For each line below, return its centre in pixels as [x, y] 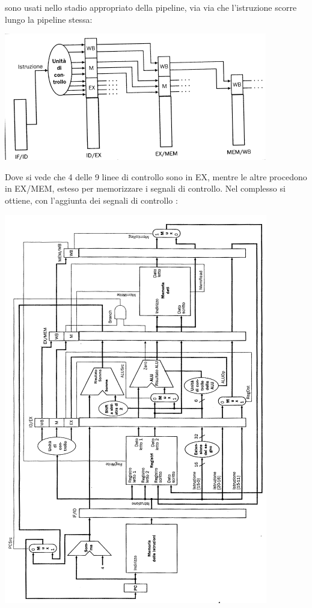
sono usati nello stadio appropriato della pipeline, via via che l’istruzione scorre [151, 7]
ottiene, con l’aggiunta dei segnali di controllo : [91, 200]
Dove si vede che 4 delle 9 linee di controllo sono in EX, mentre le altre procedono [156, 176]
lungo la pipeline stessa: [49, 19]
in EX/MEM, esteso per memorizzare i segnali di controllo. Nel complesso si [145, 188]
